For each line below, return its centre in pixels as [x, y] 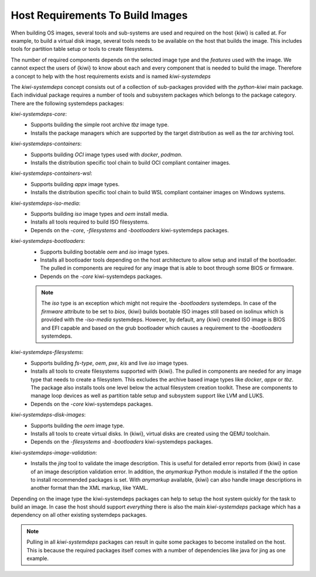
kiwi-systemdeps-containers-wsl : [51, 173]
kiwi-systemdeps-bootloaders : [48, 241]
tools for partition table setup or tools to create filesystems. [82, 49]
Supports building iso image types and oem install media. [100, 214]
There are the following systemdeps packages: [67, 103]
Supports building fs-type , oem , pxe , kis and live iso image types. [109, 363]
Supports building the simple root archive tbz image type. [100, 125]
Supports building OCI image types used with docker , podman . [107, 154]
